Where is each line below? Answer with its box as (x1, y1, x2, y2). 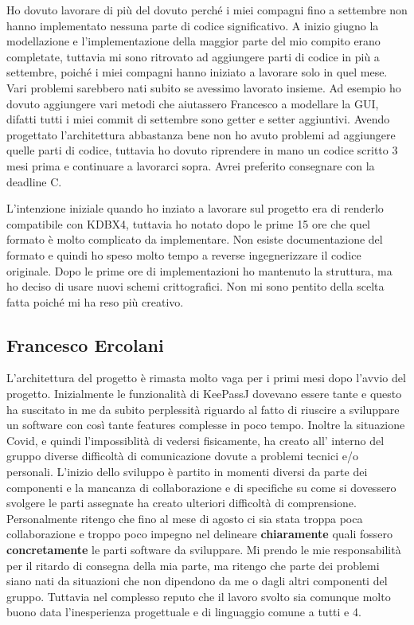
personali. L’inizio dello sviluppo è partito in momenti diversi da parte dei (6, 463, 368, 480)
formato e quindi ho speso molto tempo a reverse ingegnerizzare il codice (6, 246, 361, 263)
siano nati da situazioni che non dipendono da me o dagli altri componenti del (6, 572, 388, 589)
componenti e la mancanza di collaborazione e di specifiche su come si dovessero (6, 479, 396, 495)
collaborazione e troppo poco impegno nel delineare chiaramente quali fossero (6, 525, 393, 542)
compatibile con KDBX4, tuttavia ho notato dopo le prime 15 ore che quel (6, 215, 371, 232)
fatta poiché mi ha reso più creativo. (6, 293, 184, 310)
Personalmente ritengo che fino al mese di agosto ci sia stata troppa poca (6, 510, 363, 526)
